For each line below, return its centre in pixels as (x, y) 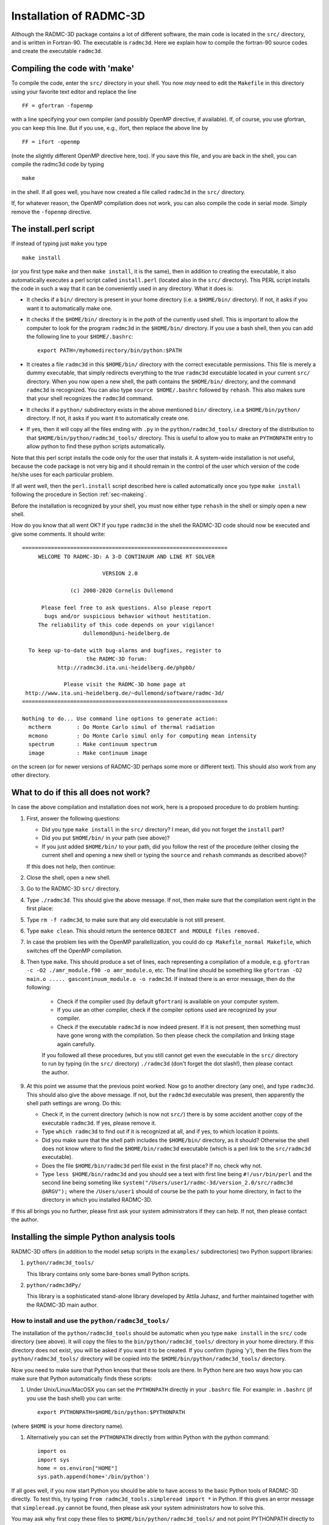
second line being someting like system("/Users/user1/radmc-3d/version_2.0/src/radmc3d (167, 1183)
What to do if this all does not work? (81, 793)
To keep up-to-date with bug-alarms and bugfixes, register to (125, 650)
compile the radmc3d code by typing (58, 164)
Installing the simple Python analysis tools (93, 1237)
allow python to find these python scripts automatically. (96, 447)
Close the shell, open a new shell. (69, 877)
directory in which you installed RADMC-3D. (97, 1200)
